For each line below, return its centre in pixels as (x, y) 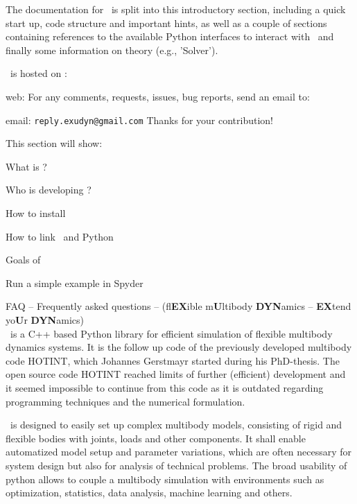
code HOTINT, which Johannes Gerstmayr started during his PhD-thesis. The (173, 360)
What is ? (26, 166)
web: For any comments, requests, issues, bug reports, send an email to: (158, 96)
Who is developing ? (49, 190)
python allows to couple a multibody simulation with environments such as (165, 479)
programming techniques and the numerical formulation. (125, 401)
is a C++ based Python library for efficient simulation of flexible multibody (171, 333)
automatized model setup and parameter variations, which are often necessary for (179, 452)
